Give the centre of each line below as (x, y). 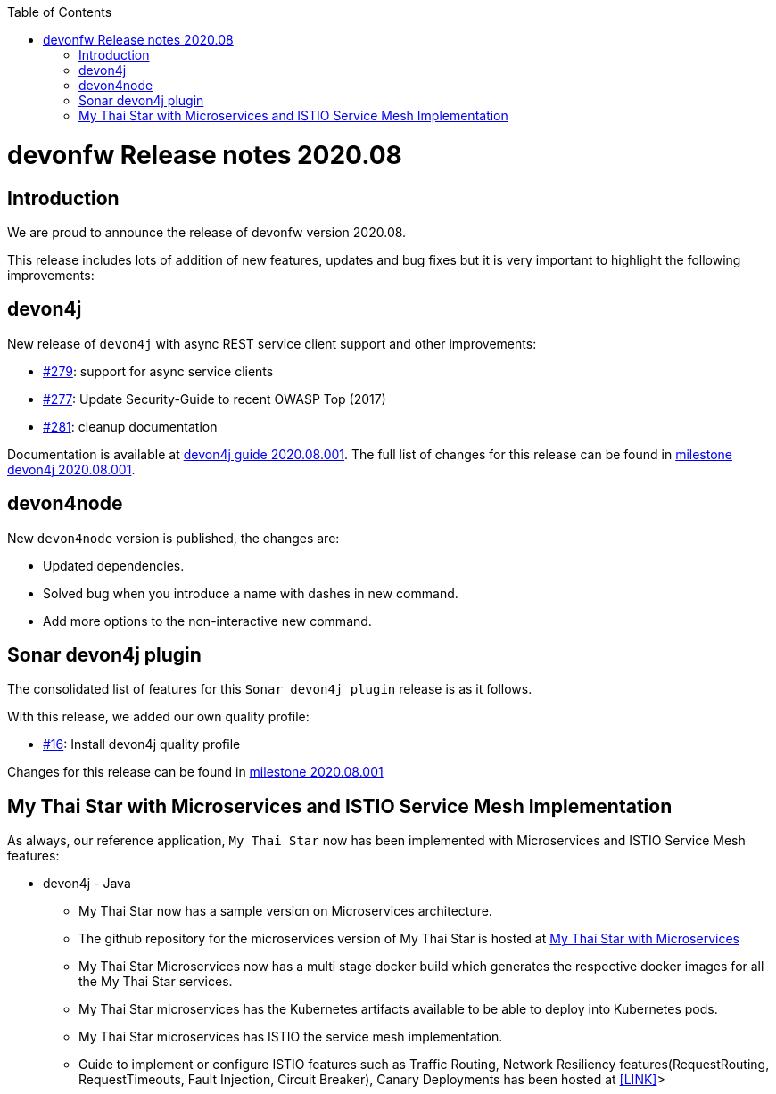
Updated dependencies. (114, 565)
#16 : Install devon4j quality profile (142, 744)
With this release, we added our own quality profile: (158, 717)
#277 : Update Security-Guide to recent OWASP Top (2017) (215, 399)
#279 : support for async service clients (158, 371)
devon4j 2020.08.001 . (71, 469)
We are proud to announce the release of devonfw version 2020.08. (207, 232)
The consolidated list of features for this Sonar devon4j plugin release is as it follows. (270, 689)
